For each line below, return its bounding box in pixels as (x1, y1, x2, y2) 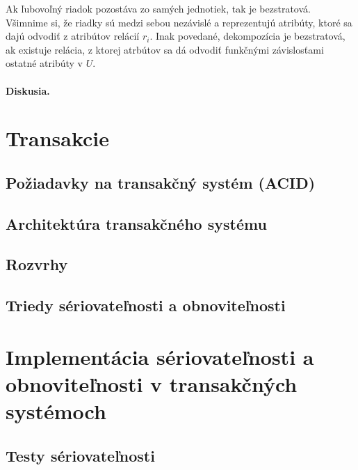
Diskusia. (6, 83, 50, 97)
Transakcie (6, 124, 109, 152)
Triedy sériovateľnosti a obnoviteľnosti (6, 295, 286, 316)
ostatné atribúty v (6, 56, 83, 70)
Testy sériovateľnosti (6, 444, 155, 466)
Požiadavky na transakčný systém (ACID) (6, 171, 316, 193)
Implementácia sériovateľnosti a (6, 342, 314, 370)
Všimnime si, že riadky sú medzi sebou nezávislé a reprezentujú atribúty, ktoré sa (6, 15, 352, 29)
